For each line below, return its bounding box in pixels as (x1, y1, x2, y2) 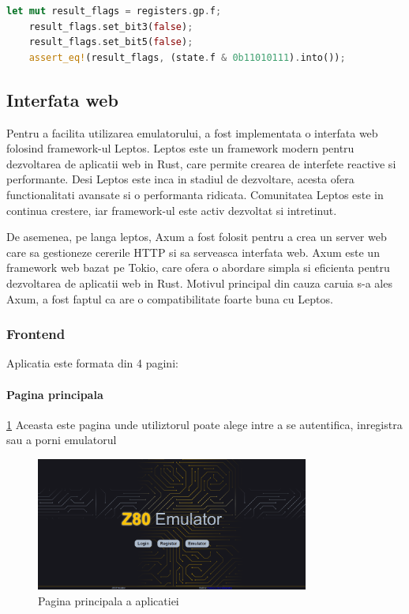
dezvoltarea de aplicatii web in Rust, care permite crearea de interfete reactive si (6, 155, 396, 171)
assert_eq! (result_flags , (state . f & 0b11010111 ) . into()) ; (28, 51, 346, 63)
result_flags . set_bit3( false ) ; (28, 21, 193, 32)
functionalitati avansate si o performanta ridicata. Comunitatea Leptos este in (6, 186, 384, 202)
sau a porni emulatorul (6, 431, 117, 448)
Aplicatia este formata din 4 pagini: (6, 355, 178, 371)
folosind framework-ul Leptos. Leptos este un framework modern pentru (6, 140, 355, 156)
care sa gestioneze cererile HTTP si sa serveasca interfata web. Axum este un (6, 243, 380, 260)
